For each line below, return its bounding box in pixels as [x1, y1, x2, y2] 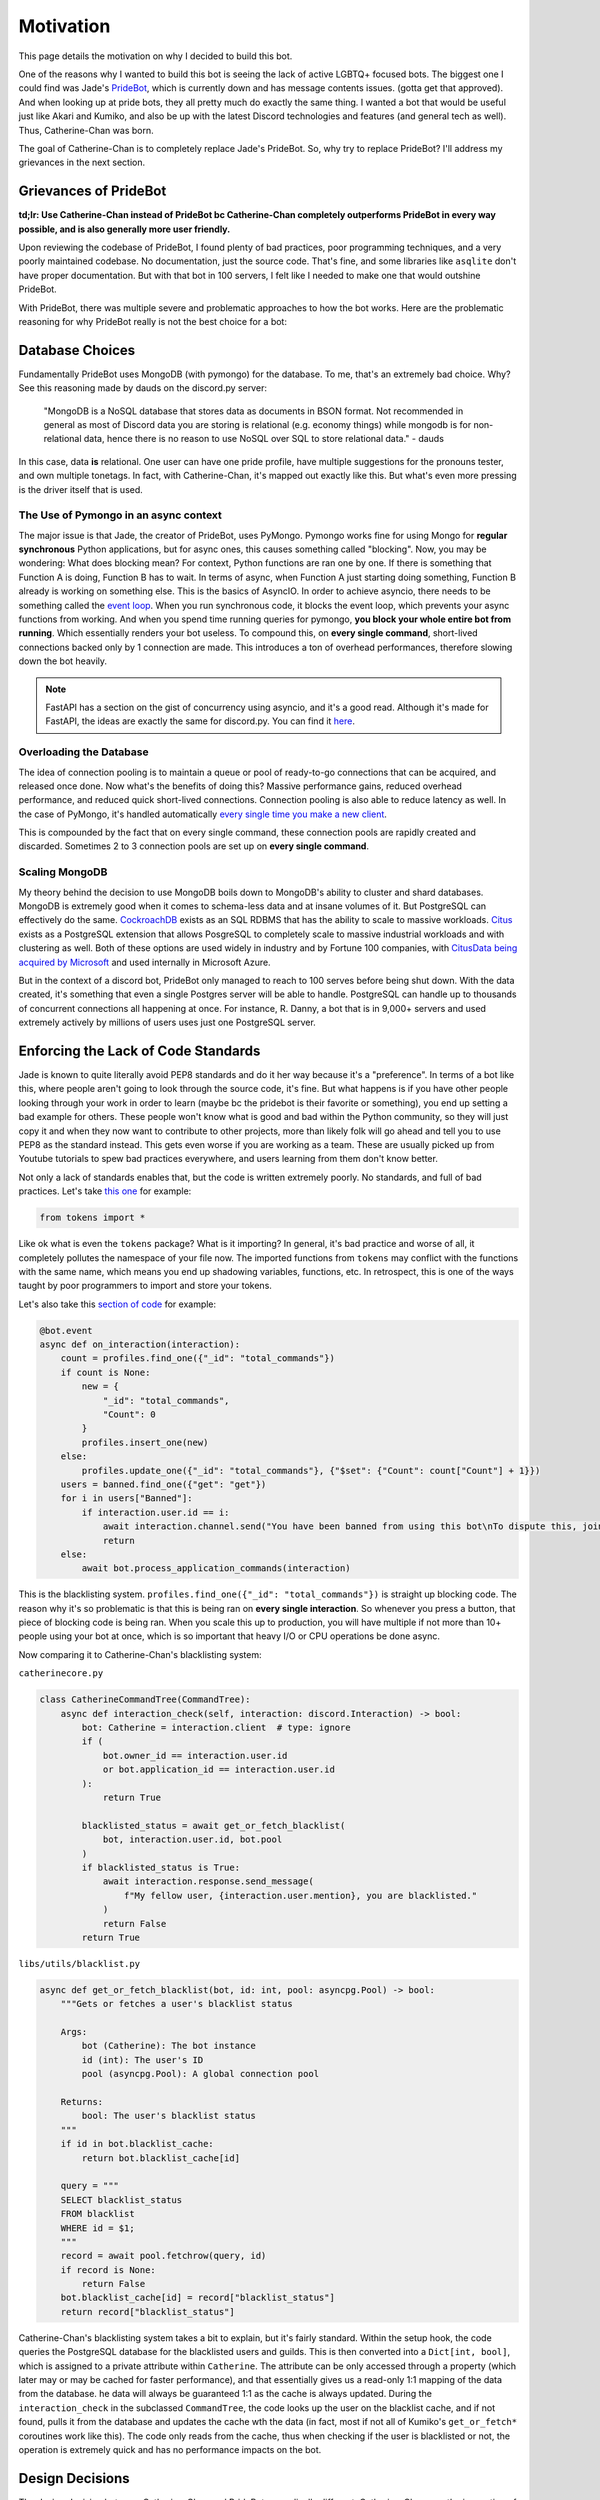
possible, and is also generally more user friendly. [18, 223, 231, 235]
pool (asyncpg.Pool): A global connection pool [81, 2068, 320, 2080]
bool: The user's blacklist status [81, 2110, 257, 2122]
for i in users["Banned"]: [60, 1493, 194, 1504]
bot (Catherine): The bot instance [81, 2040, 257, 2052]
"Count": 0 [102, 1409, 157, 1420]
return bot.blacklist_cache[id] [81, 2152, 240, 2164]
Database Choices [18, 341, 136, 359]
